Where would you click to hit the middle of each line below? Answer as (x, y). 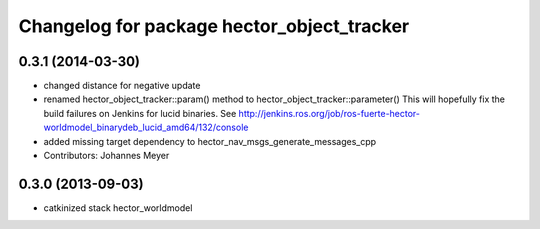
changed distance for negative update (122, 86)
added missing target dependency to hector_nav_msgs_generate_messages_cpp (210, 141)
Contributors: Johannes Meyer (106, 156)
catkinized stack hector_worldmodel (118, 207)
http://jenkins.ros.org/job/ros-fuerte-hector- (329, 113)
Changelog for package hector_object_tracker (214, 26)
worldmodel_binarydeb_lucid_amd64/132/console (146, 127)
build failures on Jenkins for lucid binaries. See (140, 113)
